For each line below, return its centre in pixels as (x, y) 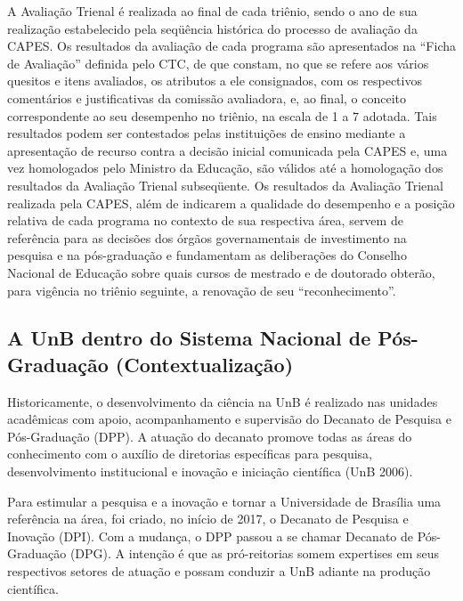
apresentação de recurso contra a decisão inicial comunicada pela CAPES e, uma (227, 150)
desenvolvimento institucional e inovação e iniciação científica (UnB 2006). (210, 471)
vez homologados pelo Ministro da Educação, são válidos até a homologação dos (225, 168)
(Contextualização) (204, 364)
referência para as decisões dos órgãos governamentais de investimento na (207, 237)
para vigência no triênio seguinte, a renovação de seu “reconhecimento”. (202, 290)
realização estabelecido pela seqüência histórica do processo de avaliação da (212, 28)
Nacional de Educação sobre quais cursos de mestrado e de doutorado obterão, (221, 272)
